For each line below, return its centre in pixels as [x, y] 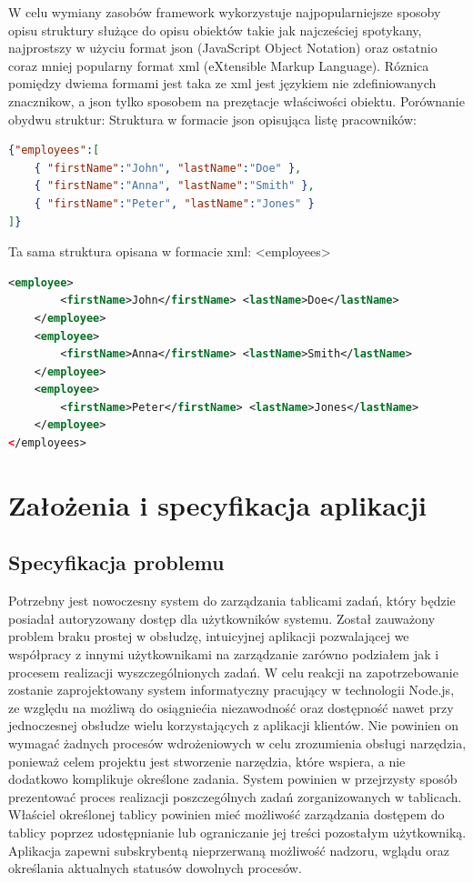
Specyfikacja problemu [116, 562]
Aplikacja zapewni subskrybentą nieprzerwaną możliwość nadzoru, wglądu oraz [229, 850]
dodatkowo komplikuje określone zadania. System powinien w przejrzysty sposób [233, 779]
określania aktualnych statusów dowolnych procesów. [155, 868]
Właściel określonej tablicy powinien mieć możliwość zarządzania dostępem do [226, 814]
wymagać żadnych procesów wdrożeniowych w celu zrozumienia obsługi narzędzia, [237, 743]
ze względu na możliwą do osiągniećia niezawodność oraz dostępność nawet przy [231, 707]
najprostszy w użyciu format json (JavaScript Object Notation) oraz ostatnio [223, 48]
